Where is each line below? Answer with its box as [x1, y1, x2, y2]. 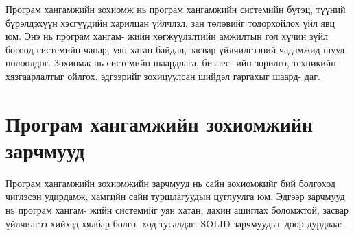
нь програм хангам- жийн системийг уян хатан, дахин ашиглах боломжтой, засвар [5, 203, 349, 217]
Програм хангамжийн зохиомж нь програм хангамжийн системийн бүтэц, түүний [5, 2, 346, 16]
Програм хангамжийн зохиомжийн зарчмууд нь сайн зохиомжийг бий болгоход [5, 175, 335, 190]
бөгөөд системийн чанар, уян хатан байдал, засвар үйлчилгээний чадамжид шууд [5, 42, 345, 56]
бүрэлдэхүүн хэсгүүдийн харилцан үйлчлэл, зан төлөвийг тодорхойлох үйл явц [5, 15, 335, 29]
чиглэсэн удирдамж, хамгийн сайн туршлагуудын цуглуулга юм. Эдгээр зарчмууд [5, 189, 345, 203]
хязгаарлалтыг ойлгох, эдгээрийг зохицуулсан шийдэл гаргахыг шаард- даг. [5, 69, 320, 83]
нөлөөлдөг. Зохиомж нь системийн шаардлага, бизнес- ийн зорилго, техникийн [5, 55, 336, 70]
